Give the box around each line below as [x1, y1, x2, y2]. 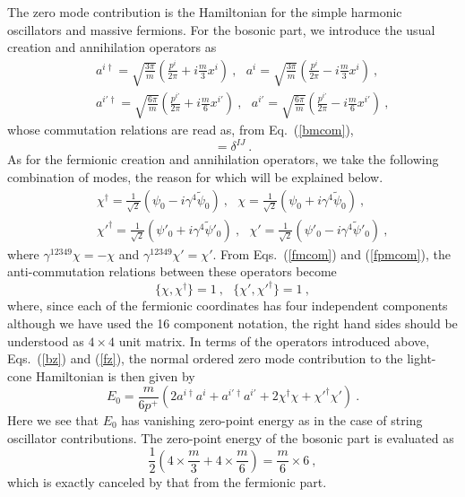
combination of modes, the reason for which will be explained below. [7, 168, 383, 187]
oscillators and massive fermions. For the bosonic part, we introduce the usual [7, 20, 435, 39]
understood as [7, 331, 84, 350]
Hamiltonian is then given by [35, 366, 195, 385]
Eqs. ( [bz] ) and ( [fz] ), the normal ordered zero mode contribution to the [7, 349, 403, 368]
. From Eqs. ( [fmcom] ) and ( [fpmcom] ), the [212, 244, 451, 263]
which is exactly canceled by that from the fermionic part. [7, 472, 327, 491]
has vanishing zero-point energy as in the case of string [121, 410, 423, 429]
